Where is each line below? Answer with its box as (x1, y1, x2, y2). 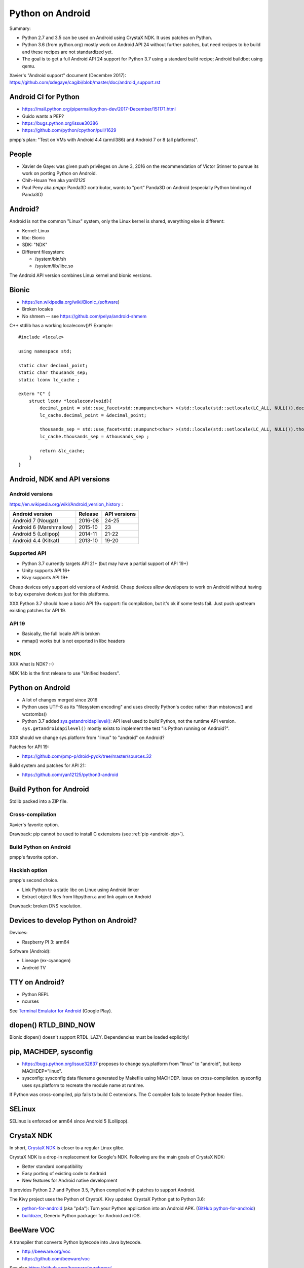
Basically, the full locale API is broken (22, 630, 100, 637)
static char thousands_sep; (18, 370, 88, 375)
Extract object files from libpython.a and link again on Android (22, 893, 151, 900)
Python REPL (22, 991, 49, 997)
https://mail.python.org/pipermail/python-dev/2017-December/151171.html (22, 106, 176, 112)
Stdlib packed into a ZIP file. (9, 798, 68, 804)
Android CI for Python (9, 93, 80, 101)
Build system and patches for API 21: (9, 762, 86, 768)
